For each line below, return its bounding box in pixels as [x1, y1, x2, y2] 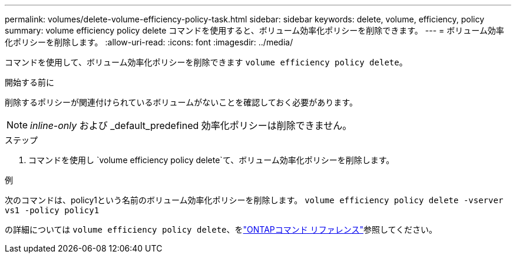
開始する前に [5, 77, 54, 87]
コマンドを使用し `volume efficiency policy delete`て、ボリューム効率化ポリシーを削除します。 [28, 155, 395, 165]
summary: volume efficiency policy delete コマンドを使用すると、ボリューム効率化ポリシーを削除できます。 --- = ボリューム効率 [5, 25, 504, 35]
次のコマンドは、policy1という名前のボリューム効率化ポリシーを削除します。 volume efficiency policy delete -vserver [5, 195, 504, 205]
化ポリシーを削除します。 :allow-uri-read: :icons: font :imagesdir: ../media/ [5, 37, 293, 47]
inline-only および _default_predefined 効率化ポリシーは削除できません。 [30, 120, 352, 131]
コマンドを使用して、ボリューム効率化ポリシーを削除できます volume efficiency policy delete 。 [5, 57, 408, 67]
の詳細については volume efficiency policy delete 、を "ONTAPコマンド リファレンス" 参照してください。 [5, 224, 438, 234]
